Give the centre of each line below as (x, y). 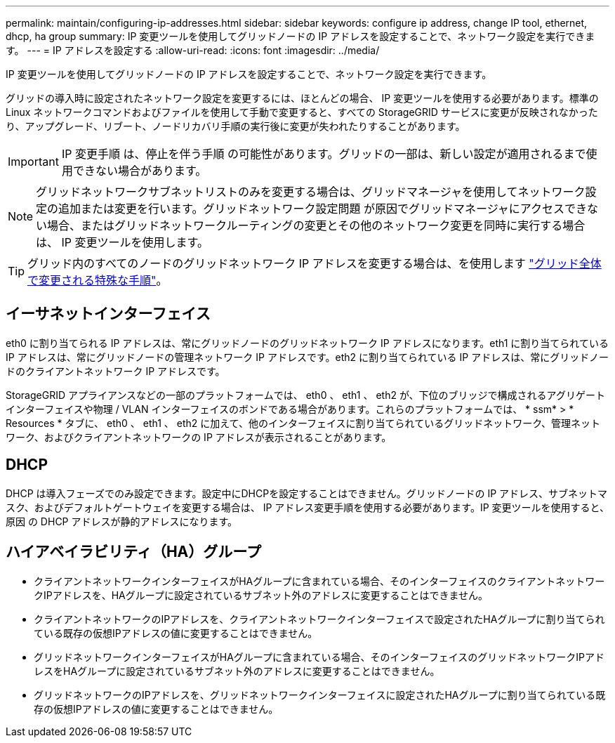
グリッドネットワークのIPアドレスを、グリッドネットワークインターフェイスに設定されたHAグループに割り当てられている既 (320, 695)
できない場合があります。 (140, 171)
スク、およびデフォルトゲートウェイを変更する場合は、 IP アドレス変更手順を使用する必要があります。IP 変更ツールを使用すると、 (307, 507)
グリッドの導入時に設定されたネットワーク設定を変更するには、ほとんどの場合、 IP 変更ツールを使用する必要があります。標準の (302, 98)
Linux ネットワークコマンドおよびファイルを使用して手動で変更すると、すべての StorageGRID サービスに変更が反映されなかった (302, 112)
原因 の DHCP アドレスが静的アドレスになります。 (122, 521)
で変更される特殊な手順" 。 (98, 280)
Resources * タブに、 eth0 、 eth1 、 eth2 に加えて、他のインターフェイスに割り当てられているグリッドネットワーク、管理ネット (303, 423)
